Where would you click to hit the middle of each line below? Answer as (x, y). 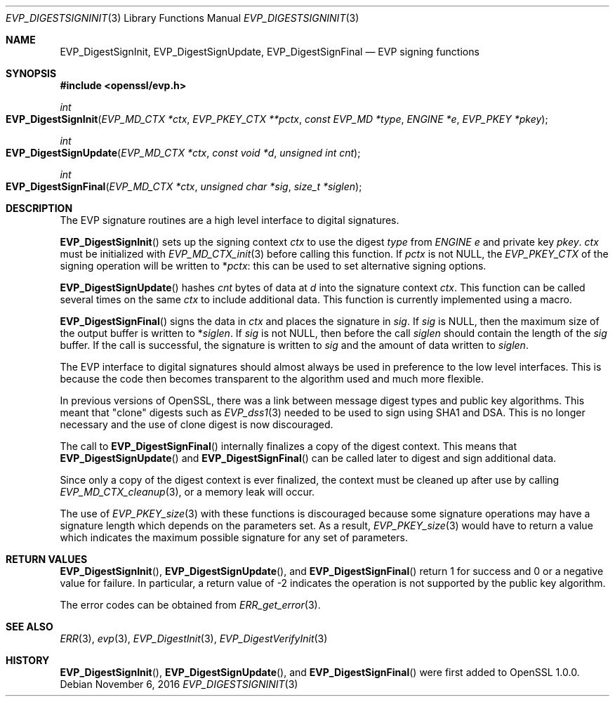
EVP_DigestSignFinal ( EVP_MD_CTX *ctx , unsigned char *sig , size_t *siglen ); (184, 186)
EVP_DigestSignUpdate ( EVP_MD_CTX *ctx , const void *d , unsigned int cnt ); (183, 153)
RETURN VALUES (47, 559)
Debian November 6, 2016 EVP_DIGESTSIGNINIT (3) (179, 684)
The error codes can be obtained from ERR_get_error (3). (190, 605)
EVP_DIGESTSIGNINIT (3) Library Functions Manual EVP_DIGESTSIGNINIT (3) (183, 18)
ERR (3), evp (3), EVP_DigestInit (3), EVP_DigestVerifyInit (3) (194, 638)
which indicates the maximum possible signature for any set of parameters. (234, 537)
